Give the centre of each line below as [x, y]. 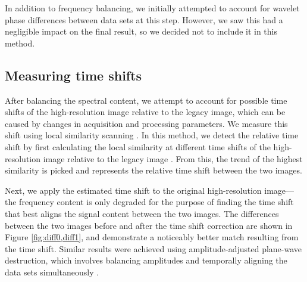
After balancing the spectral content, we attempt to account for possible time [146, 100]
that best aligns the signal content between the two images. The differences [142, 213]
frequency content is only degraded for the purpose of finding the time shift [156, 202]
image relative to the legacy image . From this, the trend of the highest [173, 158]
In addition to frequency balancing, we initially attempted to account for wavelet [152, 8]
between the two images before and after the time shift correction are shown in [149, 225]
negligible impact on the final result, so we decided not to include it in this [141, 31]
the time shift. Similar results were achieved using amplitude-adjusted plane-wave [153, 248]
